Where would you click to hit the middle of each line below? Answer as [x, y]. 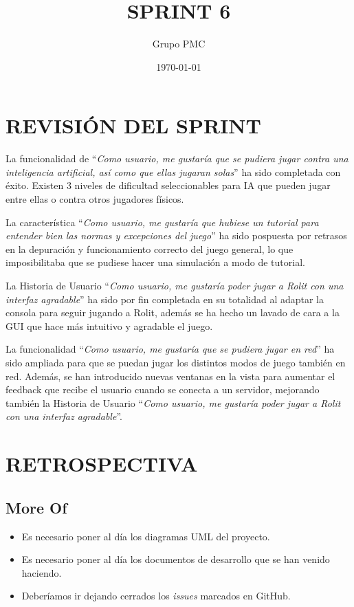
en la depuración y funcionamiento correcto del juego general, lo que [150, 249]
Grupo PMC [179, 44]
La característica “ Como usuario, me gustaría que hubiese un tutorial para [162, 222]
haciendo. [42, 572]
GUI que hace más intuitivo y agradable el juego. [109, 325]
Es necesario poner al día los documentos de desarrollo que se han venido [176, 559]
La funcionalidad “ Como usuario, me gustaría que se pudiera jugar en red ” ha [170, 349]
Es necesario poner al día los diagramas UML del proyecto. [146, 536]
